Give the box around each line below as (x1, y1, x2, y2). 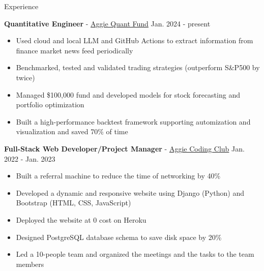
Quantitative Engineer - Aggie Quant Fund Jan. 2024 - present (4, 18, 211, 28)
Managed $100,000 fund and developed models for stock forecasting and (16, 89, 240, 100)
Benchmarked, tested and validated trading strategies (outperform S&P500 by (16, 62, 260, 73)
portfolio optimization (16, 99, 84, 110)
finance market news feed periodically (16, 45, 133, 55)
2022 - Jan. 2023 (4, 153, 55, 164)
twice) (16, 72, 35, 82)
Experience (4, 1, 39, 11)
